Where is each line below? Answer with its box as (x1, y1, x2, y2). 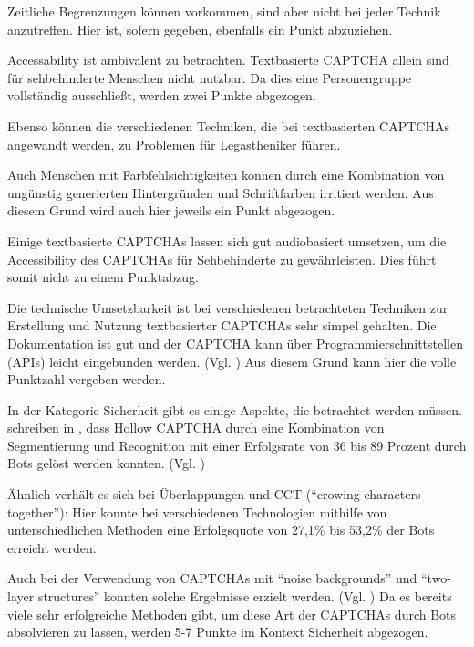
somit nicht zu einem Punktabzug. (7, 267, 199, 287)
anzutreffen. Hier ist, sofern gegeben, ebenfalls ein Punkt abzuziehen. (7, 19, 393, 38)
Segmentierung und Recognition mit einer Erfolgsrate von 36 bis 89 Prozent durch (7, 435, 467, 454)
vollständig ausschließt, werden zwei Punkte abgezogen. (7, 86, 316, 105)
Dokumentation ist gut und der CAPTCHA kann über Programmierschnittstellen (7, 333, 463, 352)
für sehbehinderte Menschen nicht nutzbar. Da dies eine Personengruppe (7, 68, 412, 87)
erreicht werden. (7, 537, 97, 557)
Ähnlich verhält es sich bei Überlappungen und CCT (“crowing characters (7, 485, 421, 504)
